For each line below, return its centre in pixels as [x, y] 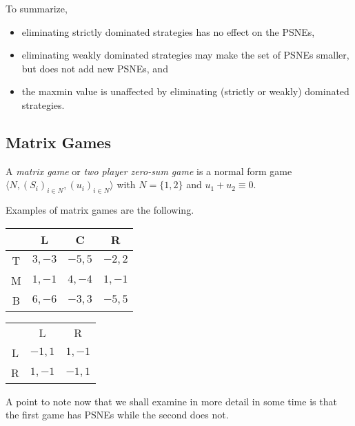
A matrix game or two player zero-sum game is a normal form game [149, 171]
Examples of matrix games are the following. [100, 210]
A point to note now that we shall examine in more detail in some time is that [171, 401]
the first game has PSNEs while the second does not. [117, 415]
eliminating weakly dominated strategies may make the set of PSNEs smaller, [185, 55]
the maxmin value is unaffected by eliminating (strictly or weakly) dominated [185, 91]
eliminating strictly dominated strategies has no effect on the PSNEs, [168, 31]
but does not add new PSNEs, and [95, 68]
